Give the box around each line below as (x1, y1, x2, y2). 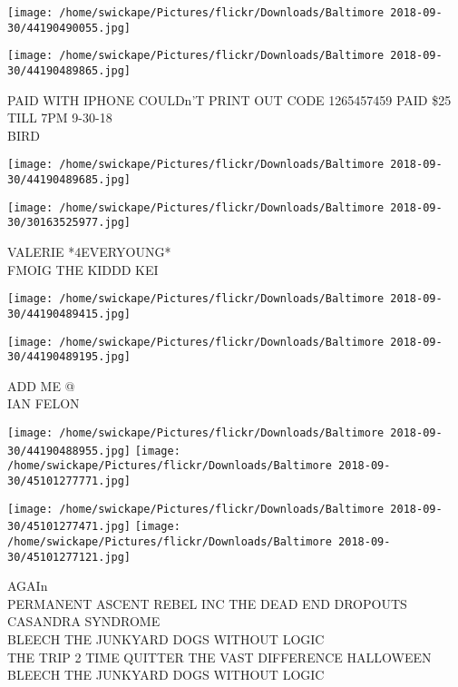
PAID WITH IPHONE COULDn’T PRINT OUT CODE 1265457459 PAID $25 (7, 90, 452, 109)
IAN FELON (7, 394, 80, 413)
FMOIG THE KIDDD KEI (7, 260, 159, 279)
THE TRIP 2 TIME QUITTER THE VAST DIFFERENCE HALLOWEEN (7, 647, 432, 666)
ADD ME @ (7, 376, 75, 395)
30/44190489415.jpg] (7, 307, 132, 320)
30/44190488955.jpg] (7, 444, 132, 457)
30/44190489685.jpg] (7, 173, 132, 187)
